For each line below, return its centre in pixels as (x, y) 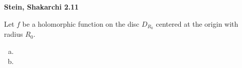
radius (14, 34)
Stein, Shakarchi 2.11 (41, 7)
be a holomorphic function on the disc (81, 23)
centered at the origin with (197, 23)
